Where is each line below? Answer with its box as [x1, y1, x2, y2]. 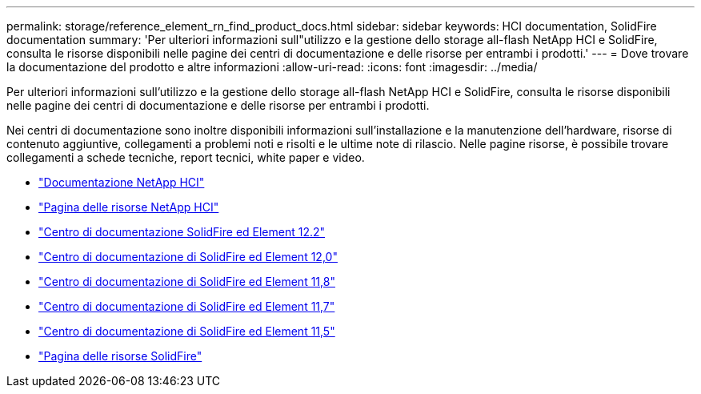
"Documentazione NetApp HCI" [38, 175, 205, 189]
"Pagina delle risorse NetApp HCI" [38, 200, 219, 214]
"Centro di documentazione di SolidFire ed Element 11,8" [38, 275, 335, 288]
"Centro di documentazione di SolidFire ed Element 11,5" [38, 324, 335, 338]
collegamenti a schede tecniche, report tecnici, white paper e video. [6, 151, 365, 164]
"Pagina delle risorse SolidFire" [38, 349, 202, 363]
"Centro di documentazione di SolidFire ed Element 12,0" [38, 250, 338, 263]
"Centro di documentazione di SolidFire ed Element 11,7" [38, 300, 335, 313]
